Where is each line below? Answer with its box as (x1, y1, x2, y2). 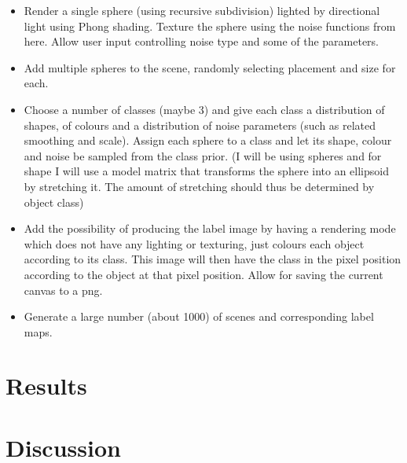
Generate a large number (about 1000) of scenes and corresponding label (24, 308, 374, 325)
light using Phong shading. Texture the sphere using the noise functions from (24, 17, 396, 34)
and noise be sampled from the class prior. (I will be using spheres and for (24, 147, 382, 164)
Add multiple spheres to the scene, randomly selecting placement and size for (24, 59, 396, 75)
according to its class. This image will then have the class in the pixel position (24, 251, 401, 267)
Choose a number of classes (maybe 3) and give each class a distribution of (24, 101, 385, 117)
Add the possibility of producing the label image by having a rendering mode (24, 220, 396, 237)
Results (5, 369, 87, 402)
